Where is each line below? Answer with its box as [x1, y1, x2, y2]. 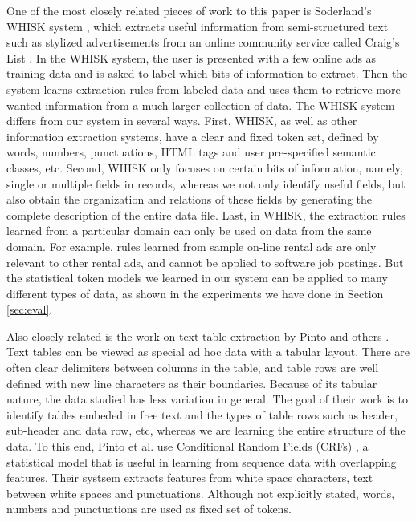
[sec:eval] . [6, 301, 53, 318]
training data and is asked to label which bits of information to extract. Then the [6, 65, 408, 82]
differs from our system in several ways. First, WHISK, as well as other [6, 112, 357, 129]
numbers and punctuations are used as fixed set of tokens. [6, 500, 292, 517]
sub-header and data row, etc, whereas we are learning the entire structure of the [6, 422, 406, 439]
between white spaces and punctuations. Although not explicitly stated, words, [6, 484, 395, 501]
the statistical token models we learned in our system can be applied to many [6, 269, 388, 286]
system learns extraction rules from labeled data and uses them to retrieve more [6, 80, 401, 97]
